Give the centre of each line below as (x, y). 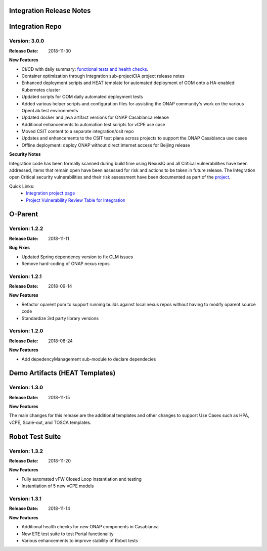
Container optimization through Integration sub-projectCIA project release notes (103, 76)
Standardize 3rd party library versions (60, 318)
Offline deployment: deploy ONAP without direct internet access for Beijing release (106, 145)
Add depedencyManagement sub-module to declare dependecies (89, 359)
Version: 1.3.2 (26, 451)
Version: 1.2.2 (26, 229)
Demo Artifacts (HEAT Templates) (62, 373)
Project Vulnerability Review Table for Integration (76, 200)
